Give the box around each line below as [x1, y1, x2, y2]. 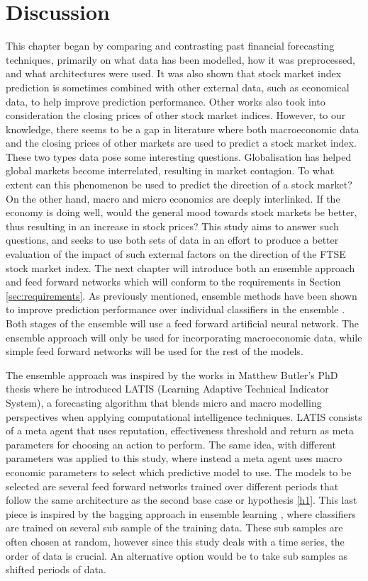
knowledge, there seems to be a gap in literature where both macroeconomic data [6, 121, 359, 136]
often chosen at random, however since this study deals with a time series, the [6, 534, 345, 548]
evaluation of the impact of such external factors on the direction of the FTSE [6, 247, 346, 261]
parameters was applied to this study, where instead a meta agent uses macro [6, 451, 342, 466]
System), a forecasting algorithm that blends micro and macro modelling [6, 395, 322, 410]
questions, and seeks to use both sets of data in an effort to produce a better [6, 232, 339, 247]
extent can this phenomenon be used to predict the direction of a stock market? [6, 177, 352, 192]
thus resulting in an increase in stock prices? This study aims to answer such [6, 218, 339, 233]
